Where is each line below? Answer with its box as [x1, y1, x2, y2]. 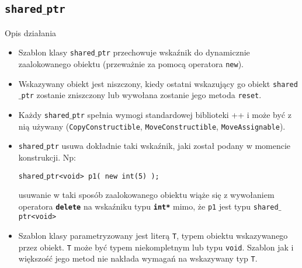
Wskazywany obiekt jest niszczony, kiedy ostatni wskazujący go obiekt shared [18, 77, 298, 89]
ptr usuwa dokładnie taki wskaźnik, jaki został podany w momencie [46, 140, 291, 152]
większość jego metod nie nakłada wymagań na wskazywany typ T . [18, 252, 258, 264]
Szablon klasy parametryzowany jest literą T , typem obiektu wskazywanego [18, 229, 288, 242]
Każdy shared [18, 109, 70, 120]
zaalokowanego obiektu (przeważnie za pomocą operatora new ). [18, 58, 244, 70]
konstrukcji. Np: [18, 151, 76, 163]
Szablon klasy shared [18, 46, 95, 58]
